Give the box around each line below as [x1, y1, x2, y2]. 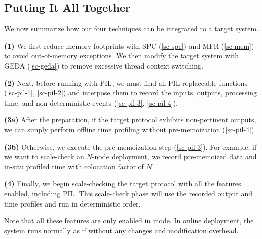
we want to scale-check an [4, 151, 84, 162]
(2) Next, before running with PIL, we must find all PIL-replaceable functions [4, 77, 248, 88]
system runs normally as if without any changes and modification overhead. [4, 225, 239, 235]
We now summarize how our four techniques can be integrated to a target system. [4, 23, 259, 34]
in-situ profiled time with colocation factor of [4, 161, 144, 172]
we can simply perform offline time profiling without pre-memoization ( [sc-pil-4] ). [4, 124, 256, 134]
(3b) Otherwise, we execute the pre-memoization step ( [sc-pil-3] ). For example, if [4, 141, 257, 152]
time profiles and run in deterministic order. [4, 198, 141, 209]
